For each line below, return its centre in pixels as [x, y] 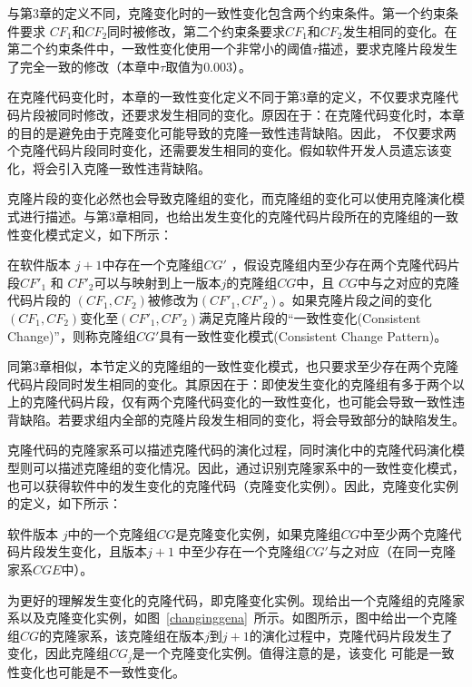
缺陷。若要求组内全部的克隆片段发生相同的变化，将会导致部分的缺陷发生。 [242, 419]
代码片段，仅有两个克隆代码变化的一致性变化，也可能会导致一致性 [255, 402]
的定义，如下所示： [64, 503]
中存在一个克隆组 [153, 265]
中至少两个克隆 [404, 533]
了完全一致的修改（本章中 [84, 66]
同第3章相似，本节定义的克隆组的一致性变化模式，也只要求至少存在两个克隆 [233, 366]
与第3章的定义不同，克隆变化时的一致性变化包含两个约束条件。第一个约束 [226, 13]
